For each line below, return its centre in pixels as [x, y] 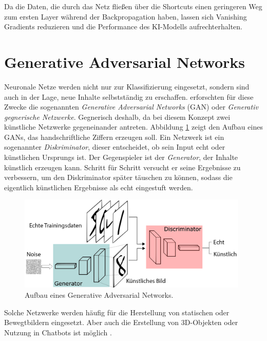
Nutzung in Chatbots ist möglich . [58, 332]
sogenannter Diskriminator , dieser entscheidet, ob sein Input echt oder [115, 147]
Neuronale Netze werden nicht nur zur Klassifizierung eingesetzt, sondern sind [127, 86]
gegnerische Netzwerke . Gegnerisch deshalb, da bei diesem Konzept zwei [117, 116]
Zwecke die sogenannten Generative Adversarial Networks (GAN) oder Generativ [131, 107]
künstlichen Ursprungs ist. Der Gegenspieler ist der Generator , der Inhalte [121, 157]
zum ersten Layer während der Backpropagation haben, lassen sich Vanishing [126, 16]
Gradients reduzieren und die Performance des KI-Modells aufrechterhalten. [123, 26]
